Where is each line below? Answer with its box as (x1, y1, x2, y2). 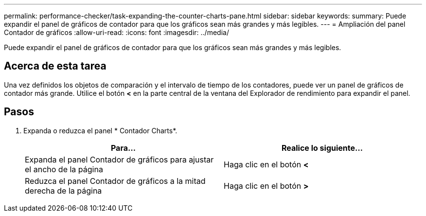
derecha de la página (25, 185, 102, 196)
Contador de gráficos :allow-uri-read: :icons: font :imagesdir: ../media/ (4, 28, 229, 36)
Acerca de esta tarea (4, 60, 106, 72)
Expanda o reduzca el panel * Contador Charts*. (23, 126, 177, 135)
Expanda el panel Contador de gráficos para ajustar (25, 154, 214, 164)
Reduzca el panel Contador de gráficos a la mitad (25, 176, 206, 186)
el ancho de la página (25, 164, 103, 174)
